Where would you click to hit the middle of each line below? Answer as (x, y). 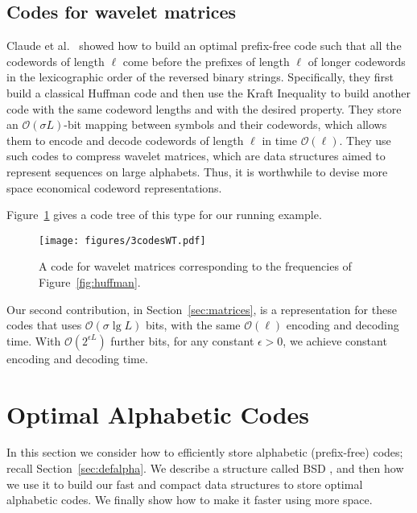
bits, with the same (193, 325)
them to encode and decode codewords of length (125, 140)
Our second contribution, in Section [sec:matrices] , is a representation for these (202, 309)
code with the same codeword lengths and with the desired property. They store (204, 108)
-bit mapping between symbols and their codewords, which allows (225, 124)
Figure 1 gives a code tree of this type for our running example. (164, 215)
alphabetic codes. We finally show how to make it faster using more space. (190, 500)
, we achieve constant (335, 340)
